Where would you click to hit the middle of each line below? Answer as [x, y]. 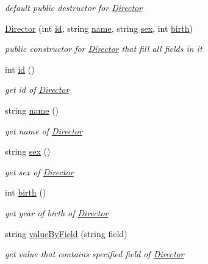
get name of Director [44, 130]
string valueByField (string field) [66, 233]
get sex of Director [39, 171]
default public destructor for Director [74, 7]
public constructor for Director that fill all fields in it [104, 49]
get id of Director [37, 90]
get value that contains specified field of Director [95, 254]
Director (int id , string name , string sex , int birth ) [99, 28]
